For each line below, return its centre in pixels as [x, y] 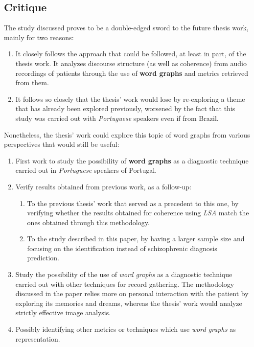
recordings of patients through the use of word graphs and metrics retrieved [132, 73]
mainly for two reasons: [39, 37]
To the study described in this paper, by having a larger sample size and [136, 239]
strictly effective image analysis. [63, 312]
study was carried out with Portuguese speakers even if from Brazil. [117, 118]
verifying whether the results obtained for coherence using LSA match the [138, 213]
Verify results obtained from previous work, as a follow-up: [103, 186]
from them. [32, 82]
